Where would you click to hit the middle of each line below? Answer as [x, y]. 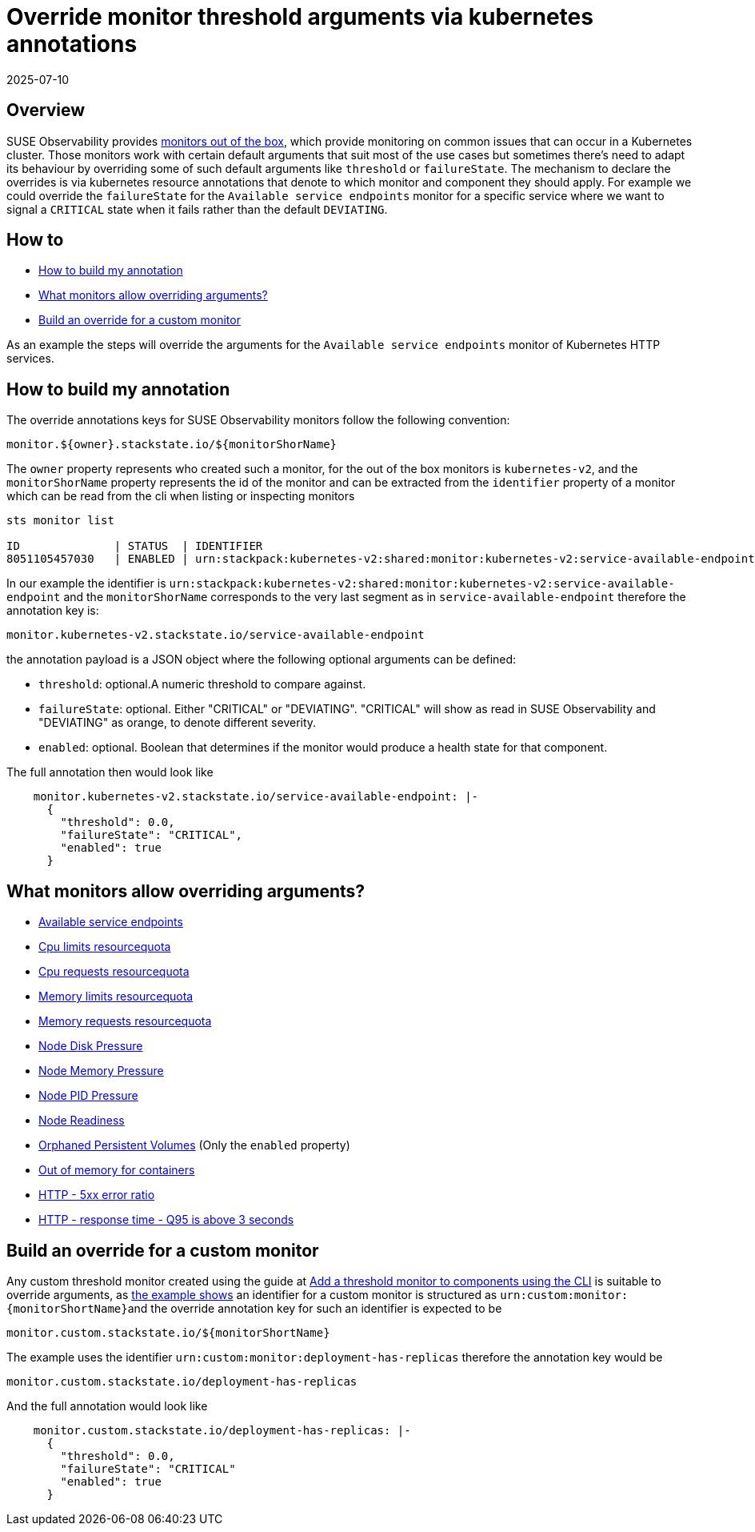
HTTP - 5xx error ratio [97, 1195]
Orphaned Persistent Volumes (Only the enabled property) [194, 1145]
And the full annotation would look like [107, 1406]
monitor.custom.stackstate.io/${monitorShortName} [168, 1332]
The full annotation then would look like [110, 772]
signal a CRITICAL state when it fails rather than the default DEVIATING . [197, 209]
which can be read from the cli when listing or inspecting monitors [181, 496]
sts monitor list [60, 521]
